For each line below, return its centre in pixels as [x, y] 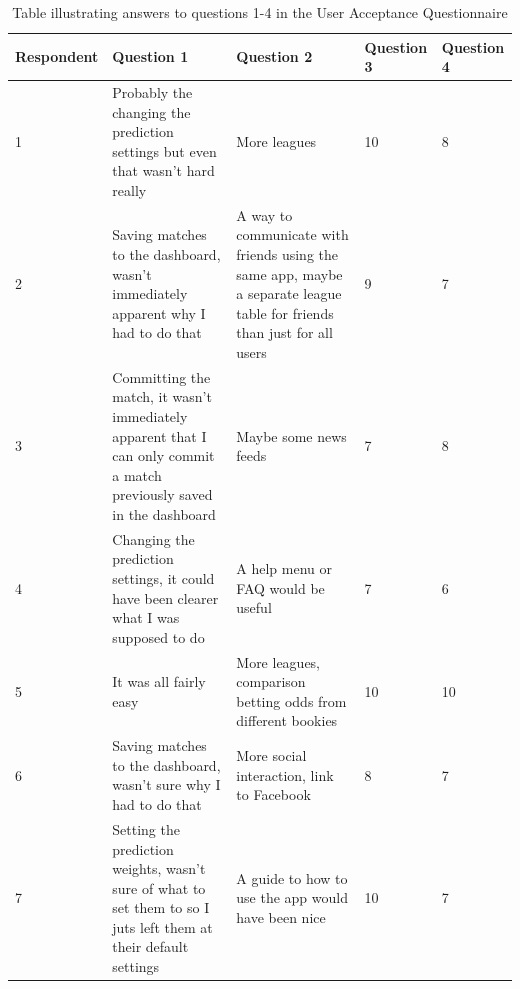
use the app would [292, 897]
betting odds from [291, 700]
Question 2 [274, 56]
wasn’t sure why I [166, 784]
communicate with [292, 234]
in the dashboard [164, 514]
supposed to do [158, 636]
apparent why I [159, 312]
